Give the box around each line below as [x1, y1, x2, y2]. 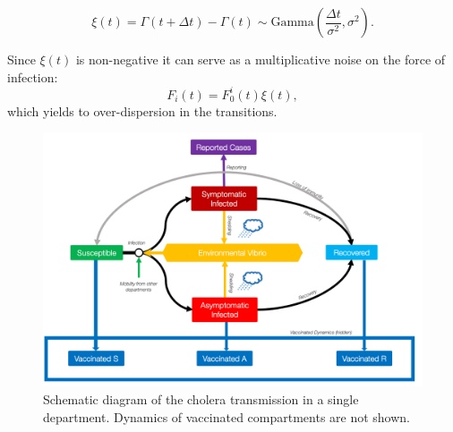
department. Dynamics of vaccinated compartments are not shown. [43, 407, 411, 426]
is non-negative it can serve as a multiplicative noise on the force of [75, 50, 446, 68]
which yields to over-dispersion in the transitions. [7, 101, 278, 120]
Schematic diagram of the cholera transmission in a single [43, 389, 359, 408]
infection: [7, 67, 58, 86]
